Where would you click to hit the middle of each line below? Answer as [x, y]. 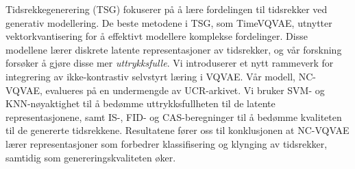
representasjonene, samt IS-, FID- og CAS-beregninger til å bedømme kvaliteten [174, 116]
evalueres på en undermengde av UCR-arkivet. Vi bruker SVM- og [185, 90]
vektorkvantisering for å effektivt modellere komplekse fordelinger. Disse [157, 36]
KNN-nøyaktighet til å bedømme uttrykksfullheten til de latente [140, 103]
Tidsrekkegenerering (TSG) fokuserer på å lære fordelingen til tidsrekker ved [167, 9]
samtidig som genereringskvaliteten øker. [91, 157]
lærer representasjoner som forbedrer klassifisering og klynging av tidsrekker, [167, 143]
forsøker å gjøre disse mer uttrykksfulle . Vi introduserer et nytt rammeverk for [170, 63]
